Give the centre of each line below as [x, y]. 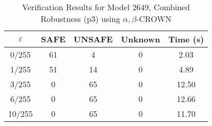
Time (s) [186, 39]
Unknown [141, 39]
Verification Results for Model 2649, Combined [106, 7]
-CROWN [154, 19]
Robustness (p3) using [80, 19]
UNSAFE [93, 39]
